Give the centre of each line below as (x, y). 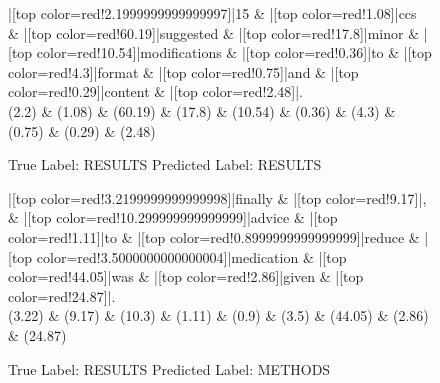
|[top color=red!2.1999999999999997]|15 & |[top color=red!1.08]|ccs (212, 13)
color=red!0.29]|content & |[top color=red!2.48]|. (155, 91)
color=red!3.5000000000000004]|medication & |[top (191, 256)
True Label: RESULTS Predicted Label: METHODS (169, 368)
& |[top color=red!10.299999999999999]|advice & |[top (173, 217)
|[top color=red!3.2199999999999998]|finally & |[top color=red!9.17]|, (217, 197)
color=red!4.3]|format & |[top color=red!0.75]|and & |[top (183, 71)
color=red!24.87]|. (62, 295)
